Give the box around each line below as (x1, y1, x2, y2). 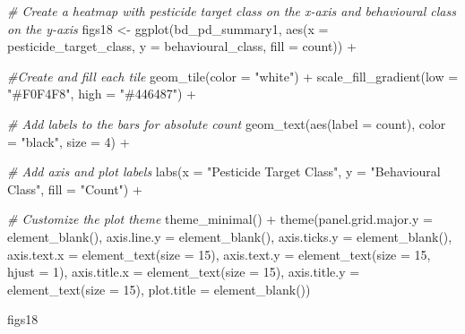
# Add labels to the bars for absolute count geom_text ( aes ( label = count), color (7, 114, 446, 133)
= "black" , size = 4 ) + (7, 132, 130, 150)
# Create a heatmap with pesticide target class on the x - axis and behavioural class (7, 2, 456, 20)
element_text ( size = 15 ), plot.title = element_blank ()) (7, 279, 311, 298)
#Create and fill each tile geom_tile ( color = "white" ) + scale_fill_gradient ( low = (7, 66, 459, 85)
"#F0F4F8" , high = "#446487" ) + (7, 84, 196, 103)
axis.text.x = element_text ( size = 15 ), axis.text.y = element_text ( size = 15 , (7, 244, 431, 263)
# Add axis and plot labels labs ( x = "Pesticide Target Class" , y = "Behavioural (7, 162, 441, 181)
